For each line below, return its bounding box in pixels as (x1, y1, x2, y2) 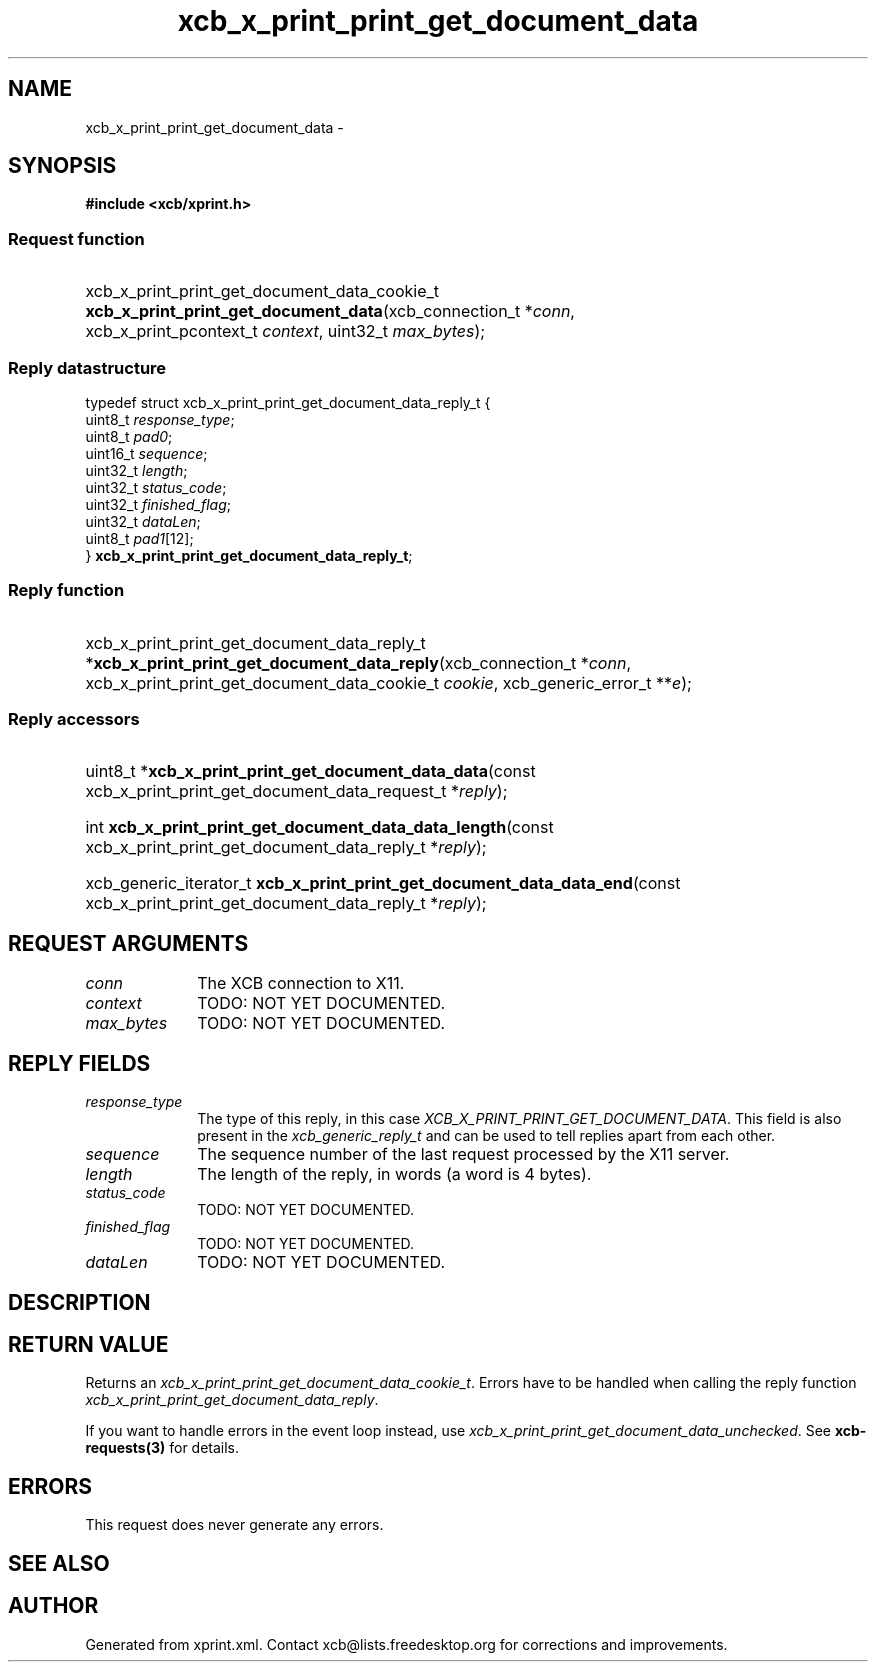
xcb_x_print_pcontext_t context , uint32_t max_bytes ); (85, 321, 486, 342)
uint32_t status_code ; (85, 478, 227, 496)
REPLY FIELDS (8, 1050, 151, 1076)
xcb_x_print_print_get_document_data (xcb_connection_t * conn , (85, 301, 575, 322)
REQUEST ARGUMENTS (8, 930, 249, 956)
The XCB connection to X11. (197, 973, 405, 994)
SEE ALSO (8, 1550, 110, 1576)
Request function (8, 228, 145, 249)
